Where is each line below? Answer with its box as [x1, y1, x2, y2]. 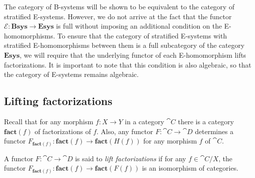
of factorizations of [35, 126, 91, 136]
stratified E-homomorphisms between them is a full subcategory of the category [4, 40, 245, 50]
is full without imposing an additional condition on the [56, 21, 222, 31]
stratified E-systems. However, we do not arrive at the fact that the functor [4, 11, 232, 21]
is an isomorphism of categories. [142, 163, 239, 173]
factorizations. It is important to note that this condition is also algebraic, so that [4, 59, 252, 70]
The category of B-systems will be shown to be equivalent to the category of [4, 1, 235, 11]
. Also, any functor [96, 126, 153, 136]
